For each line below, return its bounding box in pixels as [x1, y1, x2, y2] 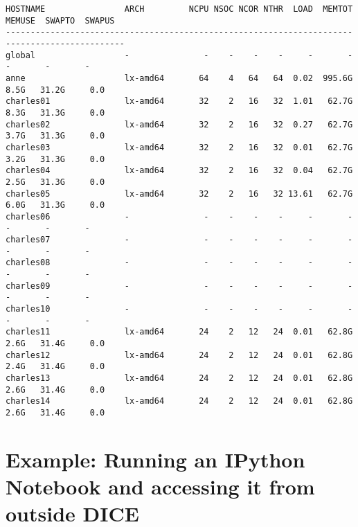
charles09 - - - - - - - [6, 280, 353, 291]
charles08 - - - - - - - [6, 258, 353, 268]
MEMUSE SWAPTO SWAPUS [6, 15, 115, 26]
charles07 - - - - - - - [6, 235, 353, 245]
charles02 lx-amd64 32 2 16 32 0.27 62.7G [6, 119, 353, 129]
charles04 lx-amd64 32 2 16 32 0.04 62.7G [6, 166, 353, 176]
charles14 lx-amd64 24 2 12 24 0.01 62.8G [6, 396, 353, 407]
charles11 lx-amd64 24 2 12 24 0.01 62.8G [6, 327, 353, 337]
